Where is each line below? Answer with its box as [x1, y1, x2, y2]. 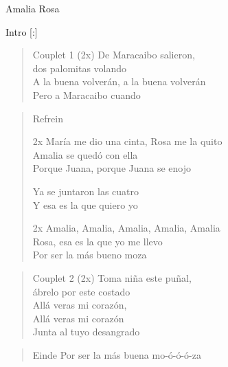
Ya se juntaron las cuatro [32, 183, 139, 198]
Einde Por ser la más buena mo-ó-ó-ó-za [32, 347, 202, 362]
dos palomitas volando [32, 60, 127, 75]
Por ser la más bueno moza [32, 247, 147, 262]
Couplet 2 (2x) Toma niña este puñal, [32, 270, 192, 285]
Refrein [32, 111, 63, 125]
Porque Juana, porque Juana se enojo [32, 161, 192, 175]
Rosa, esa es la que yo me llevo [32, 234, 163, 248]
